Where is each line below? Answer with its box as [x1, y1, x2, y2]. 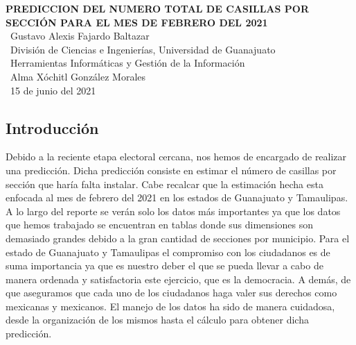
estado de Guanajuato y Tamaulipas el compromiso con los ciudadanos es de [6, 244, 330, 259]
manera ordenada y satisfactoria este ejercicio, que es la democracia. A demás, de [6, 271, 351, 286]
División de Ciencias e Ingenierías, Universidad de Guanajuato [10, 42, 276, 56]
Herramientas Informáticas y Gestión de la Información [10, 56, 245, 70]
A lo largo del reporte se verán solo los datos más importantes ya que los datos [6, 203, 341, 218]
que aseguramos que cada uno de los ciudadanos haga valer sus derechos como [6, 285, 337, 300]
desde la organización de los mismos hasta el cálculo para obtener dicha [6, 312, 309, 327]
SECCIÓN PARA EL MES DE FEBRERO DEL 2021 [6, 15, 268, 29]
